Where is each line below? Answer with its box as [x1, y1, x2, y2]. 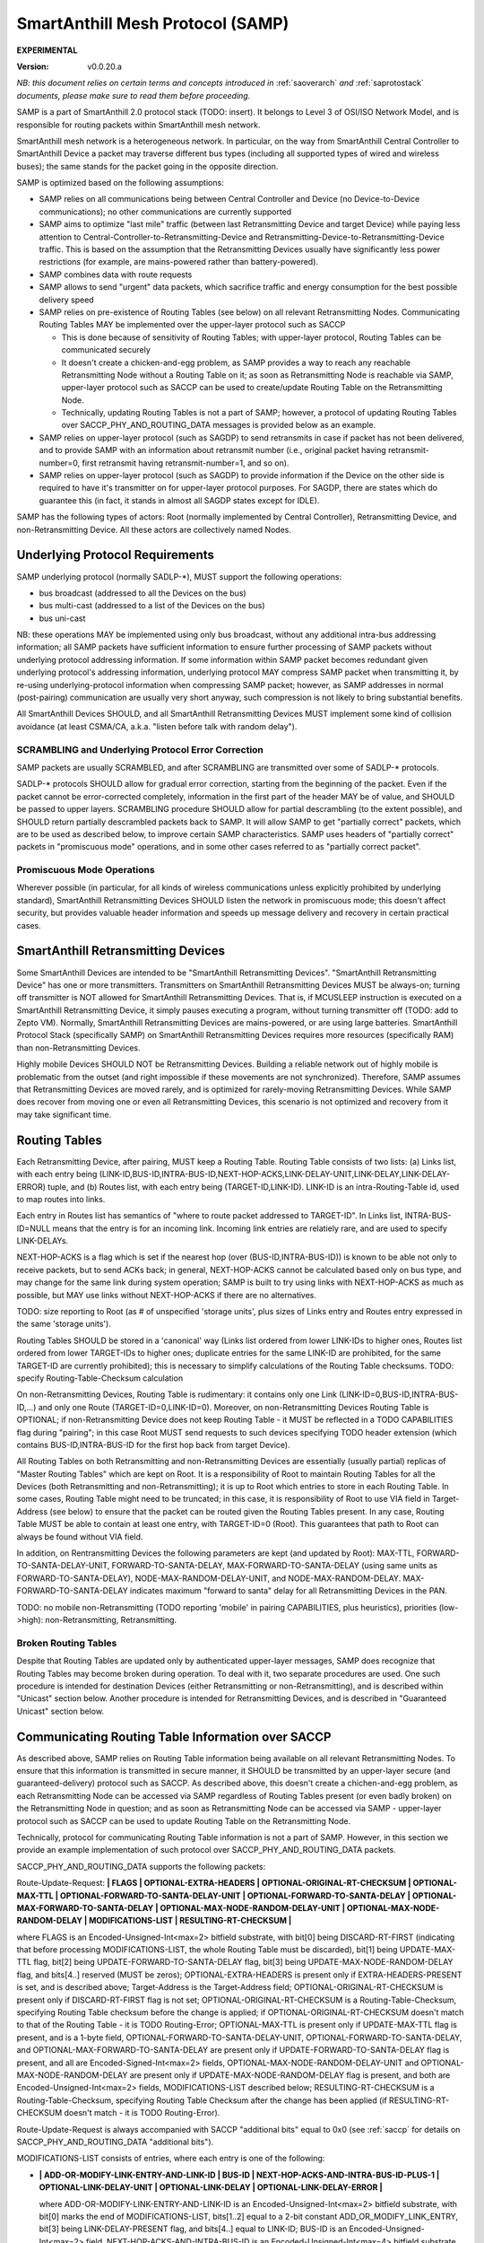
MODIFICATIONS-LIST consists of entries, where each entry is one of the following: [16, 2153, 325, 2164]
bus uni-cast [39, 613, 86, 624]
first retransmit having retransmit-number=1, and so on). [82, 458, 290, 468]
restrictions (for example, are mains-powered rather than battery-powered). [39, 257, 318, 267]
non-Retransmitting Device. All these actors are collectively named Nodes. [16, 524, 291, 535]
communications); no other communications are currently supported [39, 206, 292, 217]
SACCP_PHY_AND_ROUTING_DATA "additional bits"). [16, 2136, 214, 2147]
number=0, [39, 458, 81, 468]
